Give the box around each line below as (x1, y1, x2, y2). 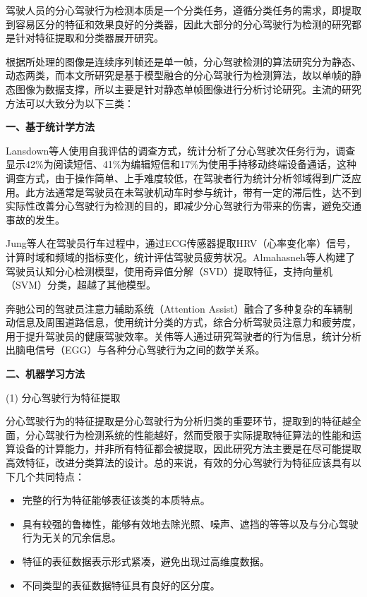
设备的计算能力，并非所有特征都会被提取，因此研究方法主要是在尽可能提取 (15, 441, 361, 456)
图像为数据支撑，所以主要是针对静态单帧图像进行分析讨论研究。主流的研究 (15, 81, 361, 96)
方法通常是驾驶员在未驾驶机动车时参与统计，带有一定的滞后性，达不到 (35, 184, 361, 199)
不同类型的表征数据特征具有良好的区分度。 (22, 577, 220, 592)
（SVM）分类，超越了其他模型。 (6, 277, 157, 292)
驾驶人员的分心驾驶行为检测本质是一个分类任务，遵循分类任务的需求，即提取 (6, 3, 361, 17)
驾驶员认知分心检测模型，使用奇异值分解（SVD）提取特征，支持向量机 (6, 263, 332, 278)
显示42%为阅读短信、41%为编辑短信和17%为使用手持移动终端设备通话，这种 (6, 157, 356, 171)
